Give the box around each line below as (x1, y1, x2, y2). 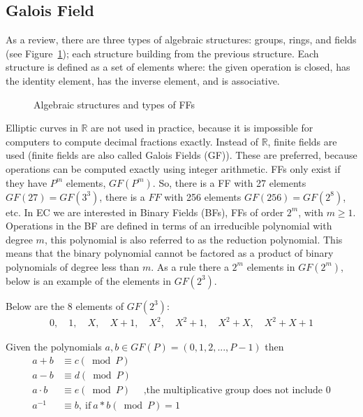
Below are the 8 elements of (6, 298, 124, 313)
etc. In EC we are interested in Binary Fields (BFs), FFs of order (6, 204, 284, 219)
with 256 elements (164, 189, 242, 204)
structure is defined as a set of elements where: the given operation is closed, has (6, 59, 350, 74)
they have (6, 175, 47, 190)
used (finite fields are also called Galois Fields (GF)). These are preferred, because (6, 148, 357, 162)
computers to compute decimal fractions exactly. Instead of (6, 134, 258, 148)
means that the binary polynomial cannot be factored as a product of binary (6, 246, 334, 260)
